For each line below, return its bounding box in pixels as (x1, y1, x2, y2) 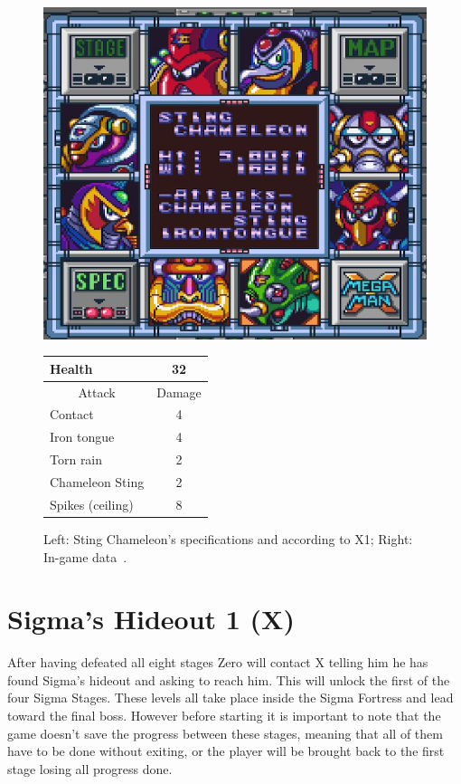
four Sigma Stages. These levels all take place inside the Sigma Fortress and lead (7, 688, 454, 707)
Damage (156, 382, 202, 401)
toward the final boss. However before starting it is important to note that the (7, 706, 441, 724)
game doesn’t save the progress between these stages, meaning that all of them (7, 723, 443, 742)
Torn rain (50, 450, 103, 469)
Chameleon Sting (50, 472, 145, 491)
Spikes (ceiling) (50, 494, 134, 513)
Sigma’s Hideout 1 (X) (7, 600, 295, 637)
